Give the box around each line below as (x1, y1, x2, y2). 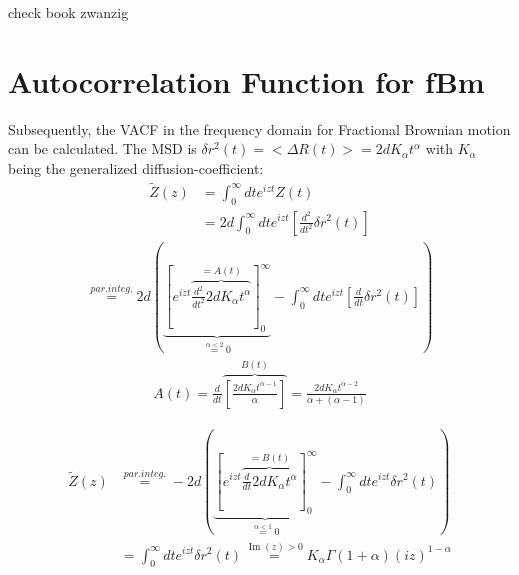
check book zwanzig (8, 2, 129, 22)
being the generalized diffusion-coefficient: (8, 157, 264, 178)
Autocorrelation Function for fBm (8, 60, 485, 101)
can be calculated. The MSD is (8, 138, 197, 159)
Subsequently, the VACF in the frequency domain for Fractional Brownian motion (8, 118, 511, 139)
